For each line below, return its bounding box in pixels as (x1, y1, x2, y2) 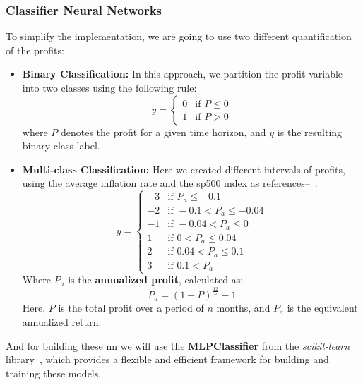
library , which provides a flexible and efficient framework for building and (6, 352, 329, 367)
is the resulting (277, 124, 343, 139)
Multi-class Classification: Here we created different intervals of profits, (22, 161, 345, 176)
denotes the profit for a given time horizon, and (60, 124, 266, 139)
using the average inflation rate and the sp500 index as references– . (22, 176, 318, 190)
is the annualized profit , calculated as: (68, 272, 244, 287)
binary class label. (22, 138, 100, 153)
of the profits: (6, 42, 64, 57)
